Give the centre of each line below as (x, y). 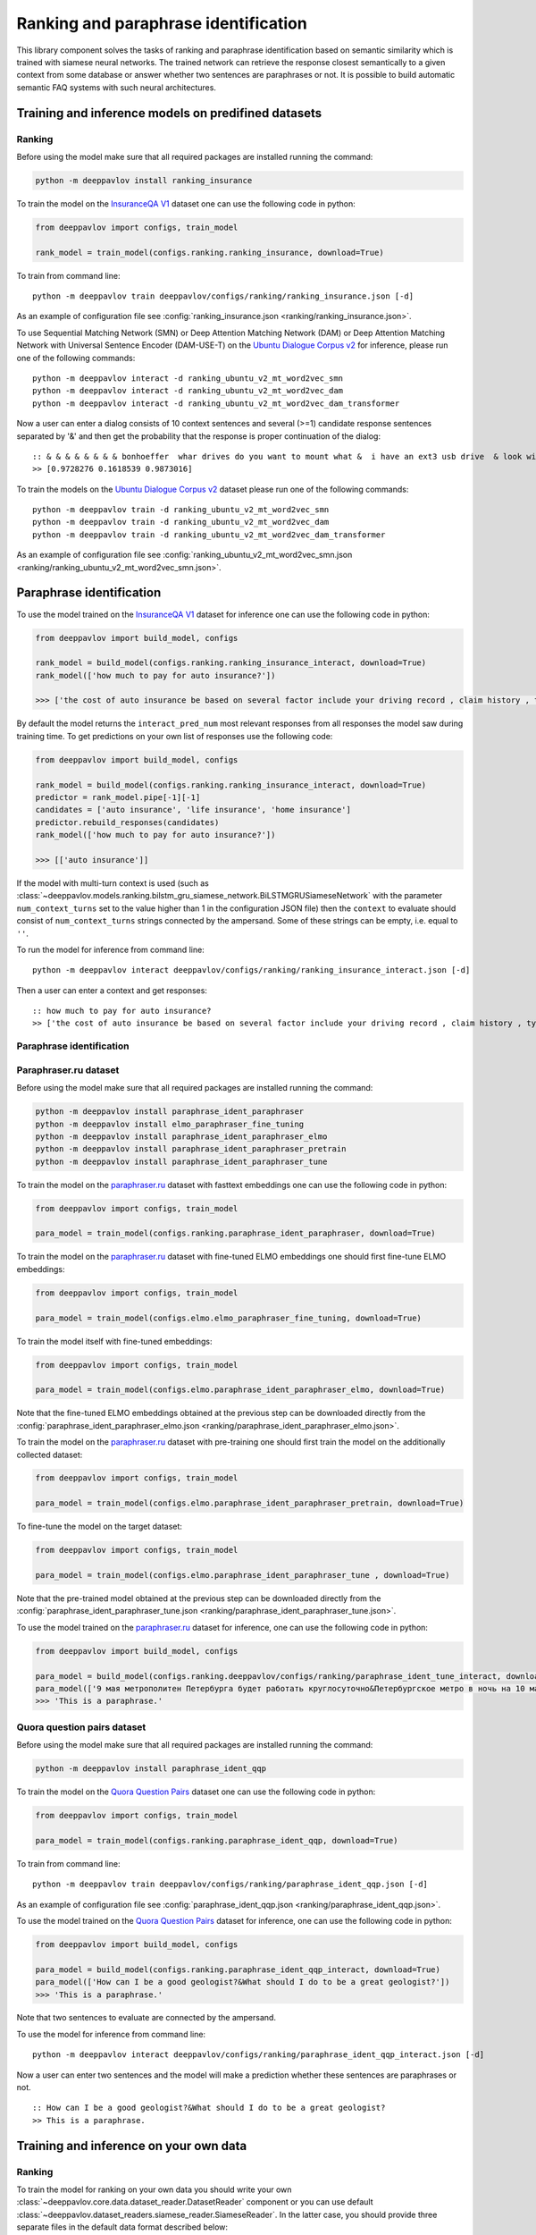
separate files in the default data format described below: (122, 2227)
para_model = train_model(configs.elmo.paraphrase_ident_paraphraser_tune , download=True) (243, 1575)
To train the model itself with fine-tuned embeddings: (115, 1341)
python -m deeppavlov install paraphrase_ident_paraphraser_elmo (181, 1136)
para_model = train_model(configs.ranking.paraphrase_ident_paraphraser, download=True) (236, 1233)
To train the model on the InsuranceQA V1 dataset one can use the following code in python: (186, 203)
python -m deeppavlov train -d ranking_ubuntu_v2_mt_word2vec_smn (181, 510)
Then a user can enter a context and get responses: (112, 990)
